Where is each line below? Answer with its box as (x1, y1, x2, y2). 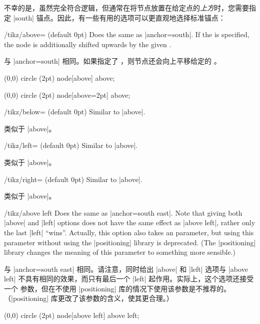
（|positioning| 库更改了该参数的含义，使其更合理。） (4, 293, 173, 303)
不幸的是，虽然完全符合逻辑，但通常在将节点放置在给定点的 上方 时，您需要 (4, 3, 249, 13)
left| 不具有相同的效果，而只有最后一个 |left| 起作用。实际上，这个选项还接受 (4, 273, 254, 284)
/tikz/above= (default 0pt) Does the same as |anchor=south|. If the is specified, (4, 29, 249, 40)
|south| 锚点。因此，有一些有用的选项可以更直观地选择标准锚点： (13, 12, 225, 23)
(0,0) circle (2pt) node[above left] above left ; (4, 310, 139, 320)
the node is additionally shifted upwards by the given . (4, 39, 171, 49)
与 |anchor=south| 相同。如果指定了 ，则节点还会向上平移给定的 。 (4, 56, 221, 66)
